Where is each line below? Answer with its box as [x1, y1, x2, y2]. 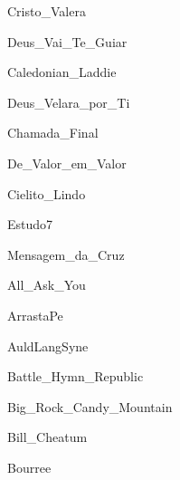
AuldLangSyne [7, 336, 89, 355]
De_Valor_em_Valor [7, 153, 127, 172]
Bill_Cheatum [7, 427, 88, 446]
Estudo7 [7, 215, 53, 234]
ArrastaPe [7, 305, 63, 324]
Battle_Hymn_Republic [7, 367, 144, 386]
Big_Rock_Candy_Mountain [7, 397, 173, 416]
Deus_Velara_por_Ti [7, 92, 130, 111]
